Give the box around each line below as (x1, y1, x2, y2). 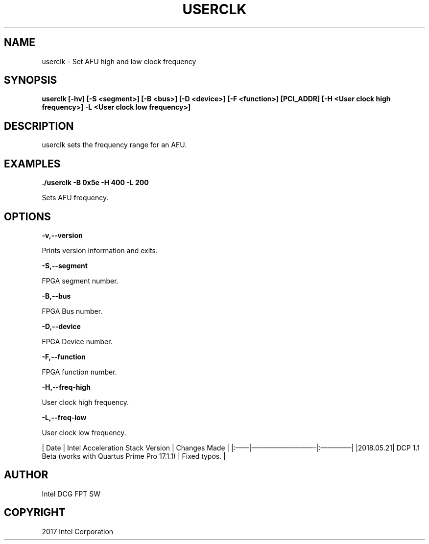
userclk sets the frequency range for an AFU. (42, 141, 187, 149)
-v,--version (42, 231, 83, 239)
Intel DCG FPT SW (42, 489, 101, 498)
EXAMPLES (4, 157, 61, 170)
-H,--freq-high (42, 382, 91, 391)
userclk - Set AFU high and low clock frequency (42, 57, 196, 66)
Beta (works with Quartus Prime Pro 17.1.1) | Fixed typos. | (42, 451, 226, 460)
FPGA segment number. (42, 276, 119, 285)
